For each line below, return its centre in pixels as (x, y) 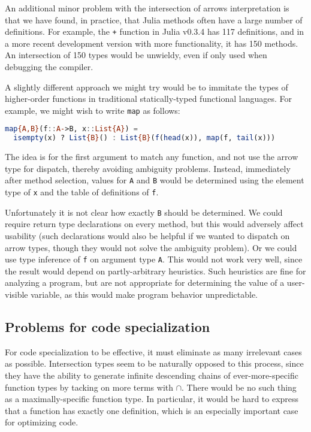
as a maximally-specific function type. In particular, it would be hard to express (152, 399)
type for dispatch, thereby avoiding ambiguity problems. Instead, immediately (148, 168)
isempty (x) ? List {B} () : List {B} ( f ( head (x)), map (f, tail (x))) (144, 138)
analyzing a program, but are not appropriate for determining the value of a (145, 283)
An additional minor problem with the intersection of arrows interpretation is (147, 8)
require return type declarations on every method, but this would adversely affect (154, 224)
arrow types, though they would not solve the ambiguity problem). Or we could (151, 247)
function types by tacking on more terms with (89, 387)
